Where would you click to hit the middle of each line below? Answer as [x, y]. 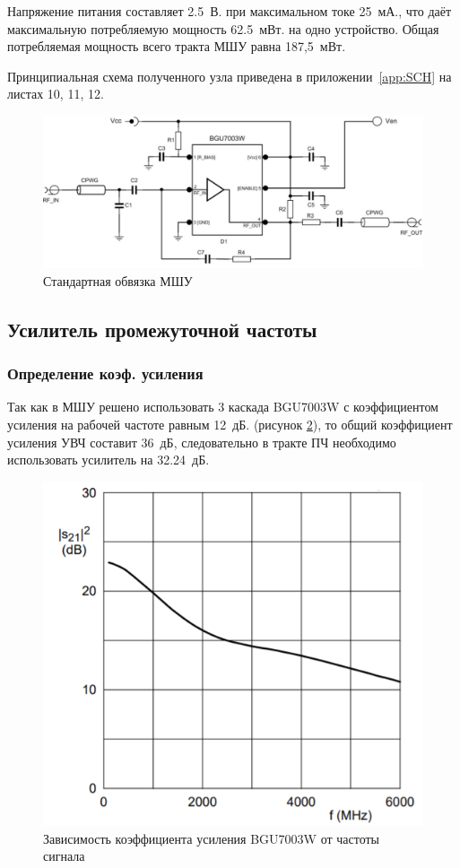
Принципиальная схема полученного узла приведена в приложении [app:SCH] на [230, 76]
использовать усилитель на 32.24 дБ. [108, 460]
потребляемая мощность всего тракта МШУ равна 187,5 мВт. [177, 46]
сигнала [64, 856]
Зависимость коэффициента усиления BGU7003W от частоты [212, 838]
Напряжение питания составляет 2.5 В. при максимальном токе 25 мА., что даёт [230, 11]
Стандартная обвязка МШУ [118, 280]
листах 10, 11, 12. [56, 94]
